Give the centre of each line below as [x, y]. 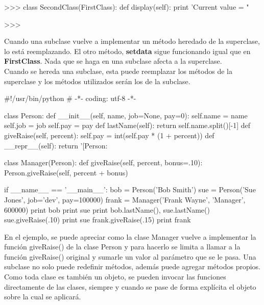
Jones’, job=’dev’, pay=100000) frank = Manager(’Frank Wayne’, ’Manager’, [125, 199]
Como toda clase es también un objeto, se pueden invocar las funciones [115, 277]
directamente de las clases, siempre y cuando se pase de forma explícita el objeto [130, 286]
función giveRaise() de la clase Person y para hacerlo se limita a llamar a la [122, 247]
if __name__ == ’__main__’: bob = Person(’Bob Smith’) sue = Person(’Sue [130, 189]
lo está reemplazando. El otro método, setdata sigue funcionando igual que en [127, 51]
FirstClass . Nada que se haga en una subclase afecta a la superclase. [113, 61]
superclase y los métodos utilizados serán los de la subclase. [97, 81]
